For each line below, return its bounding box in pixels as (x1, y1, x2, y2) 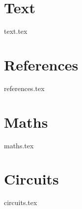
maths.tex (4, 140, 34, 150)
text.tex (4, 26, 27, 36)
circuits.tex (4, 197, 37, 208)
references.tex (4, 83, 45, 93)
